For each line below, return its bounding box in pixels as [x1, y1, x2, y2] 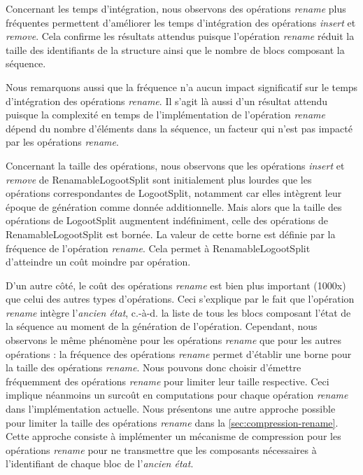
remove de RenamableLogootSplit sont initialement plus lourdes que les [6, 172, 312, 186]
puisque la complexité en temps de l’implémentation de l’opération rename [6, 107, 325, 122]
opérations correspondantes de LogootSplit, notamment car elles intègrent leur [6, 186, 342, 200]
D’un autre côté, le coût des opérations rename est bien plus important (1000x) [6, 277, 346, 292]
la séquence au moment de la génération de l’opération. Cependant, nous [6, 319, 318, 333]
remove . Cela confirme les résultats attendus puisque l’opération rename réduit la [6, 29, 355, 43]
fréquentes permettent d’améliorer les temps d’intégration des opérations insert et [6, 15, 356, 29]
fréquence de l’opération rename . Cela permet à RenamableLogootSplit [6, 240, 311, 255]
